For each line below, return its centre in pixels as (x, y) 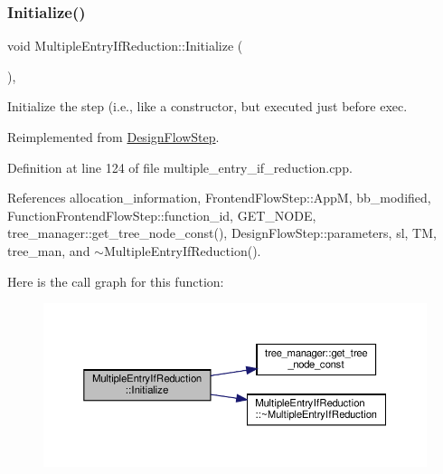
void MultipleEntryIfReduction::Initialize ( (125, 46)
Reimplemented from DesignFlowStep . (113, 137)
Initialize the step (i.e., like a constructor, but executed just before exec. (207, 106)
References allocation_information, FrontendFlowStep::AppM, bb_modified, (219, 198)
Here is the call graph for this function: (116, 281)
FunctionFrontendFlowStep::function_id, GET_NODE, (162, 215)
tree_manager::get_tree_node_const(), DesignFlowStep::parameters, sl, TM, (222, 233)
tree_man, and (49, 250)
